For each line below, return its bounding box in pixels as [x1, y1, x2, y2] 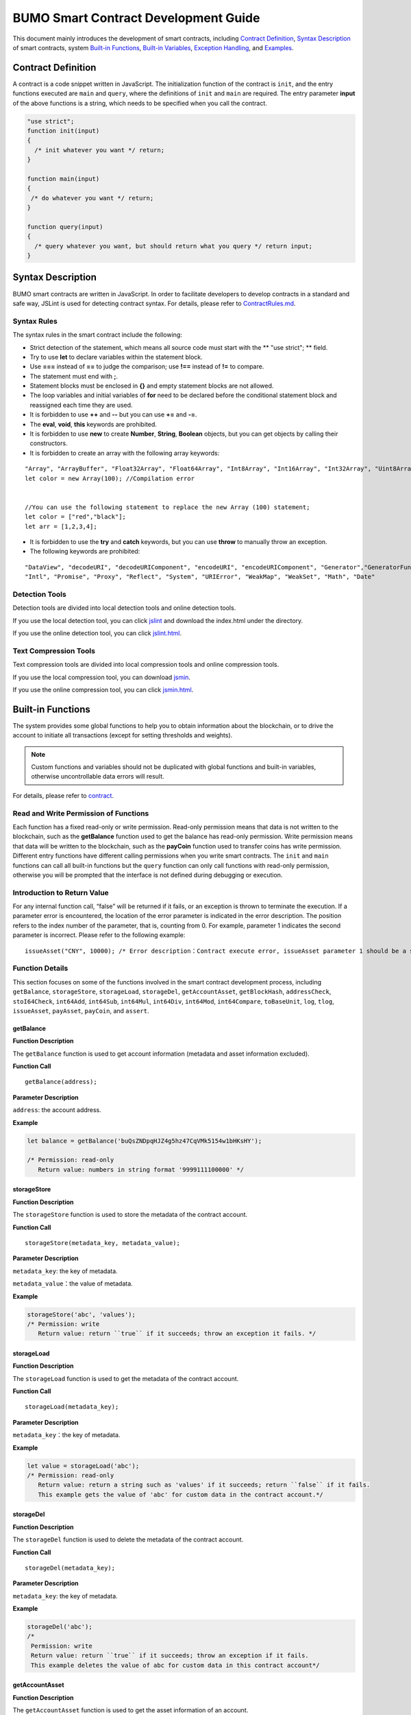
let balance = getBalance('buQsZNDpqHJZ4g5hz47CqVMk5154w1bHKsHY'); [27, 1137, 262, 1145]
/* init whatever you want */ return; [34, 146, 164, 154]
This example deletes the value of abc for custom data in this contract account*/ [31, 1661, 320, 1669]
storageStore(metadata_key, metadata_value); [25, 1239, 181, 1246]
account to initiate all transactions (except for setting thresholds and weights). [12, 731, 233, 740]
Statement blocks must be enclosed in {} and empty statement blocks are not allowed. [29, 381, 274, 390]
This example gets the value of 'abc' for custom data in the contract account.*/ [38, 1491, 323, 1498]
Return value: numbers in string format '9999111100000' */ [38, 1166, 245, 1173]
